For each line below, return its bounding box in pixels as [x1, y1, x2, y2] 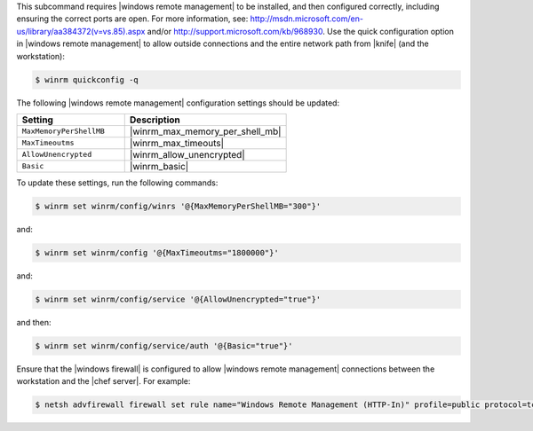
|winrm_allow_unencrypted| [129, 148, 245, 161]
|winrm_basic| [129, 160, 189, 172]
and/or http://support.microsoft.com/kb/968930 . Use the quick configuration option [147, 26, 455, 36]
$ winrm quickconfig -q [35, 74, 139, 84]
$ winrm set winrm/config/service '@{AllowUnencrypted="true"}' [35, 294, 322, 304]
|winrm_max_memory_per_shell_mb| [129, 125, 282, 137]
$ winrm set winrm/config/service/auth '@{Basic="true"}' [35, 341, 293, 350]
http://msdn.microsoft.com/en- [250, 13, 364, 24]
